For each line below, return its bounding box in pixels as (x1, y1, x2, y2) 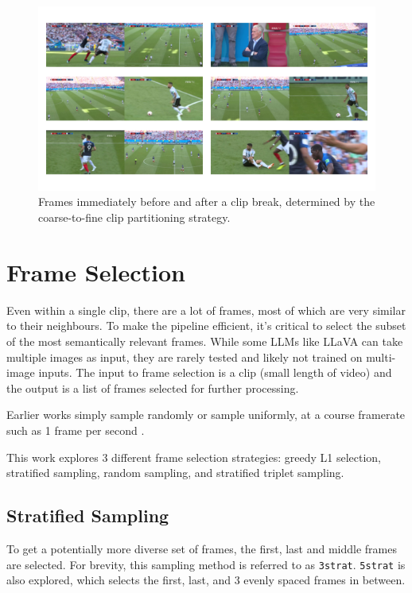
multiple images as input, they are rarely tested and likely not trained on (6, 348, 363, 365)
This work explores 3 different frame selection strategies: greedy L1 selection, (6, 448, 381, 465)
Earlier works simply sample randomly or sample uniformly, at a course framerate (6, 406, 406, 423)
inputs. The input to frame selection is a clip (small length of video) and (38, 364, 392, 381)
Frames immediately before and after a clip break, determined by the (38, 193, 375, 210)
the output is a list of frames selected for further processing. (6, 379, 299, 396)
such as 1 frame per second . (6, 421, 145, 438)
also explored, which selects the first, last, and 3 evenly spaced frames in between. (6, 572, 406, 588)
